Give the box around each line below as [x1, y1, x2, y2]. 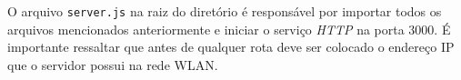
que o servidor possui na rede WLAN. [7, 55, 218, 74]
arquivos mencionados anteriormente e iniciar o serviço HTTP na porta [7, 19, 405, 38]
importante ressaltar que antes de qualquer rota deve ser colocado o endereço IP [7, 37, 455, 56]
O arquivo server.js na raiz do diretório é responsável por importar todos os [7, 2, 442, 20]
